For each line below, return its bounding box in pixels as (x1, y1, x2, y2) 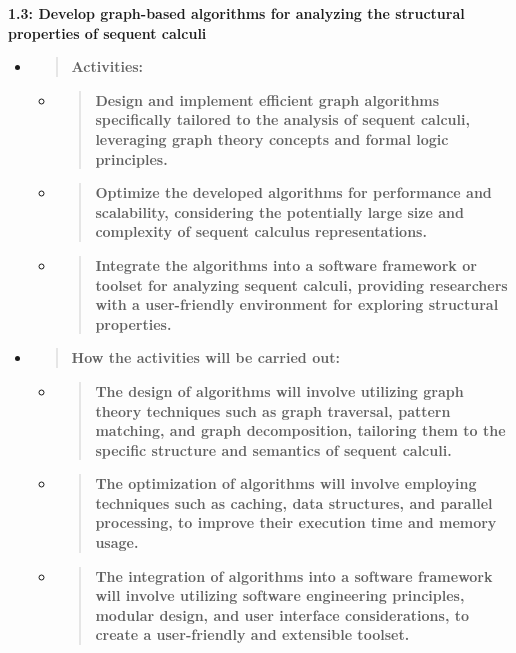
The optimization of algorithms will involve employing (95, 473, 477, 494)
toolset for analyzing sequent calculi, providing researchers (95, 274, 508, 295)
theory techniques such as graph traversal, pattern (95, 400, 451, 421)
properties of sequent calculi (8, 22, 207, 43)
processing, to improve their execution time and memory (95, 512, 497, 533)
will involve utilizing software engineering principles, (95, 585, 465, 606)
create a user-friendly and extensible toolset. (95, 624, 410, 645)
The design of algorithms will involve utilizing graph (95, 380, 464, 401)
